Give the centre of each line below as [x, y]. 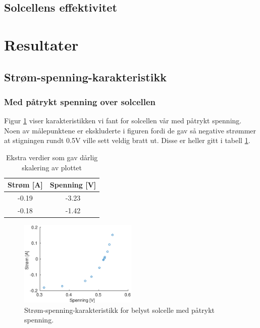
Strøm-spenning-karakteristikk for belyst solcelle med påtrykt [119, 310]
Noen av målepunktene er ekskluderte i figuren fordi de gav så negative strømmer [130, 130]
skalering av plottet [52, 167]
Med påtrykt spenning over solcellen [80, 101]
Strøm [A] [25, 185]
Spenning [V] [73, 185]
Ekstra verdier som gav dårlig [52, 157]
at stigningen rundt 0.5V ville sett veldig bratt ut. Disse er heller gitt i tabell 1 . [127, 140]
